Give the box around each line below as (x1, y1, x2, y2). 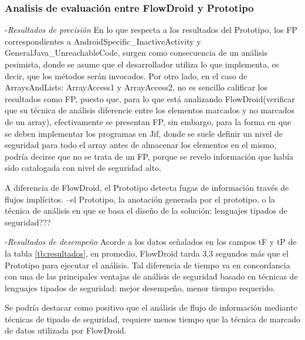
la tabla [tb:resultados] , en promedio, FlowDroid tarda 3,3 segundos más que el (5, 247, 289, 259)
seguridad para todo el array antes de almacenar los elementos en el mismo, (5, 139, 276, 151)
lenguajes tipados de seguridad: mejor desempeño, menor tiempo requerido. (5, 281, 275, 294)
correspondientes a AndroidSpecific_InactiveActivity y (5, 35, 201, 47)
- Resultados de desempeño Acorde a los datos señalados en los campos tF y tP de (5, 235, 297, 248)
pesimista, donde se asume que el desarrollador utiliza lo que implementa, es (5, 58, 279, 70)
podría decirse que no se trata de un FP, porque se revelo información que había (5, 150, 294, 162)
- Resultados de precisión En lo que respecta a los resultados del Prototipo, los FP (5, 23, 297, 36)
